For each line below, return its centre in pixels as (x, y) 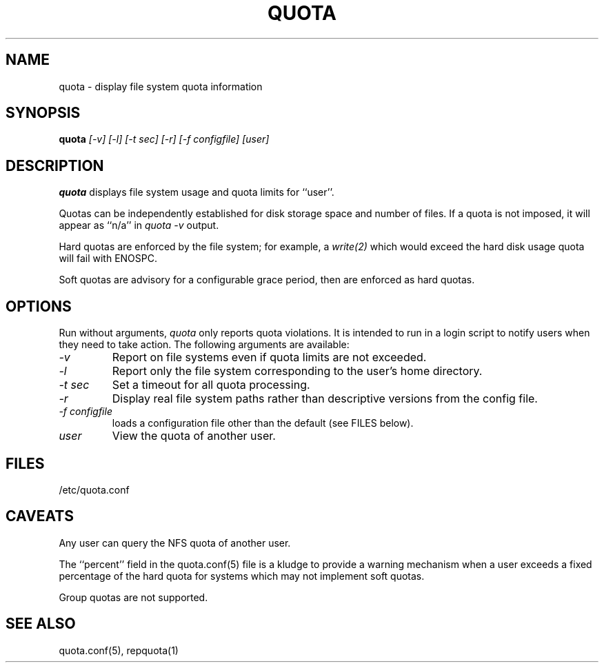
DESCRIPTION (55, 165)
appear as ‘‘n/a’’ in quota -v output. (139, 225)
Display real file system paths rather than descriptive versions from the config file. (325, 399)
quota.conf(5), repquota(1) (119, 650)
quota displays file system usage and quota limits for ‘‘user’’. (197, 192)
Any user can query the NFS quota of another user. (175, 543)
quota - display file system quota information (161, 86)
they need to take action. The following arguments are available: (204, 345)
